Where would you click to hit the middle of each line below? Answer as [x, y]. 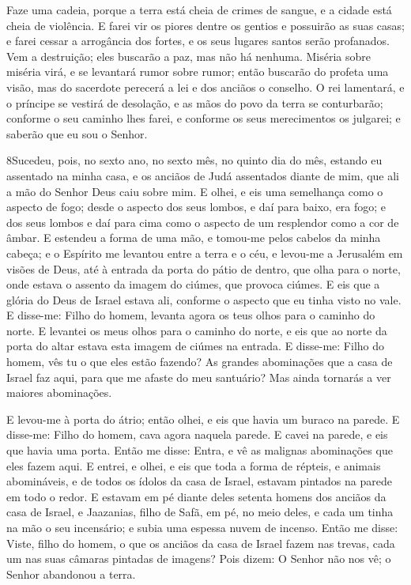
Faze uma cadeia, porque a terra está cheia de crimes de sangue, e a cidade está [199, 9]
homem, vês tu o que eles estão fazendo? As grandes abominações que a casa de [200, 362]
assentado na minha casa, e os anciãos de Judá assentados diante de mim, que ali [203, 175]
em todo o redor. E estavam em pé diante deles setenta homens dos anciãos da [196, 496]
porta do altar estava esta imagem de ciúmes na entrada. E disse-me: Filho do [196, 346]
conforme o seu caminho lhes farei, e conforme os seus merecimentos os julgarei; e [204, 118]
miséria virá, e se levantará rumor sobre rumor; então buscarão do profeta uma [198, 72]
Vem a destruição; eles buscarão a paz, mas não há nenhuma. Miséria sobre [189, 56]
